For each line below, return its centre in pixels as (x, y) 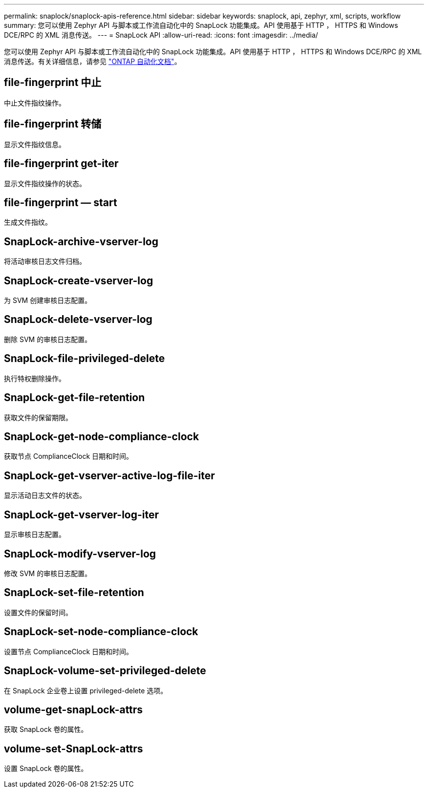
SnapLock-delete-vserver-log (78, 320)
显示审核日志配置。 (35, 535)
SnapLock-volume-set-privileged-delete (105, 671)
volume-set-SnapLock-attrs (74, 749)
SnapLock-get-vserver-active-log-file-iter (109, 475)
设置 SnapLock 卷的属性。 (46, 769)
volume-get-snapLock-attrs (74, 709)
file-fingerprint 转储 (53, 124)
